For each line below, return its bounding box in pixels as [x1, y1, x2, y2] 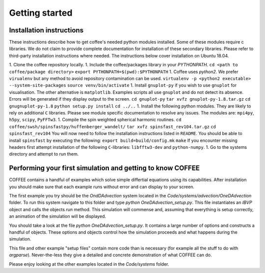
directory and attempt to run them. [9, 151, 79, 157]
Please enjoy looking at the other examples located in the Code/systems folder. [9, 261, 169, 267]
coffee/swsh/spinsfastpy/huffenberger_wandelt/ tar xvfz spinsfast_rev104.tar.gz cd [9, 124, 216, 130]
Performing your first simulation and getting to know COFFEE [9, 164, 200, 172]
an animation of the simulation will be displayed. [9, 214, 106, 219]
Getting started [9, 7, 73, 18]
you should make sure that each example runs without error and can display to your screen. [9, 184, 195, 190]
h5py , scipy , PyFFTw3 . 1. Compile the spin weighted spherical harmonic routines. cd [9, 117, 182, 123]
